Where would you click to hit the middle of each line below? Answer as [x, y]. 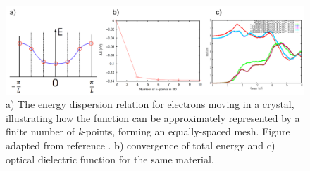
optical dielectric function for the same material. [110, 159]
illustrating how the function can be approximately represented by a [153, 117]
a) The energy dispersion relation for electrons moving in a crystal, [150, 104]
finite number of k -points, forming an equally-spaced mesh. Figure [148, 131]
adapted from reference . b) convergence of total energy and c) [141, 145]
